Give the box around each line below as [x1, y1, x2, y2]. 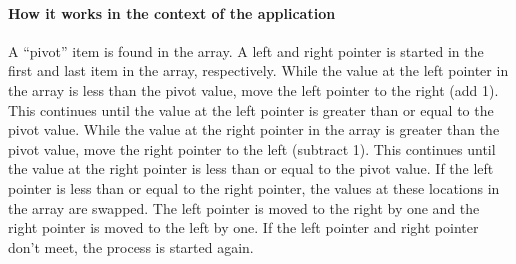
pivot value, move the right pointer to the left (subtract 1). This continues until [8, 138, 496, 159]
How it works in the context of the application [8, 2, 336, 23]
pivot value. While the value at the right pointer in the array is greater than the [8, 119, 500, 140]
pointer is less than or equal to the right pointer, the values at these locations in [8, 177, 500, 198]
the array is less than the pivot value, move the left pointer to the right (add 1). [8, 79, 499, 100]
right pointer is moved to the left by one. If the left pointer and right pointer [8, 217, 479, 238]
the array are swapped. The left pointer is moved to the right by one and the [8, 197, 480, 218]
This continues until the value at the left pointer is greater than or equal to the [8, 99, 494, 120]
